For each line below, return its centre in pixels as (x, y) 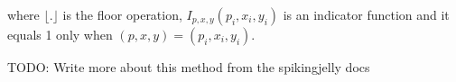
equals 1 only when (60, 34)
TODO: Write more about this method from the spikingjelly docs (189, 67)
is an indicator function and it (366, 14)
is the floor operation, (122, 14)
